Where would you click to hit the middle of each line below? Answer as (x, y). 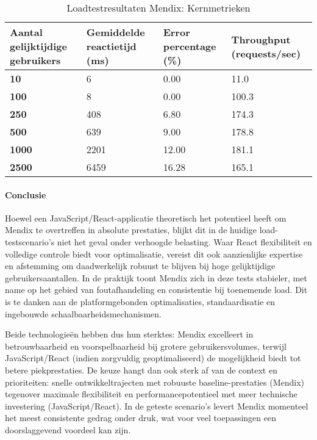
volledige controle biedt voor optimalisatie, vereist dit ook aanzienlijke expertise (154, 254)
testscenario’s (30, 241)
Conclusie (26, 194)
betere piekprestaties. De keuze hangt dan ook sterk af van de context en (141, 370)
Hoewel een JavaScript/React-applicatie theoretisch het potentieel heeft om (146, 218)
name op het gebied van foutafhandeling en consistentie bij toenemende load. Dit (156, 290)
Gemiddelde (116, 32)
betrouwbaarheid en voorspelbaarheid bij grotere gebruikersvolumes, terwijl (146, 346)
